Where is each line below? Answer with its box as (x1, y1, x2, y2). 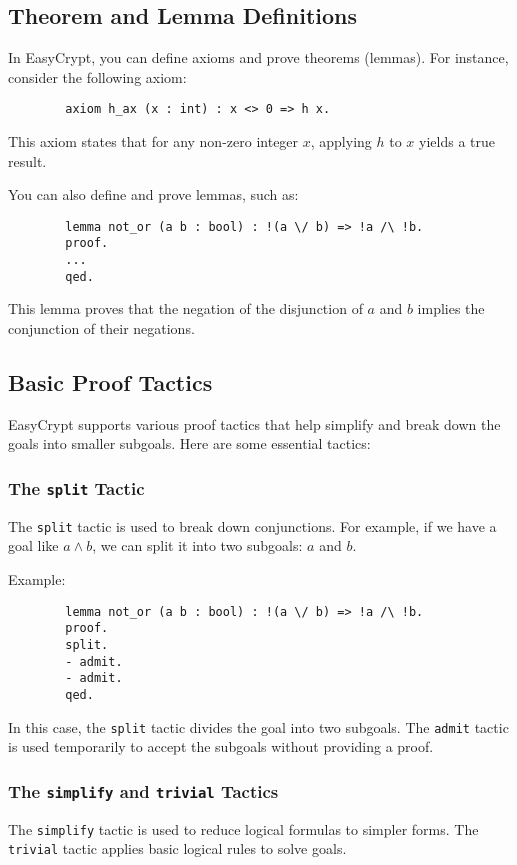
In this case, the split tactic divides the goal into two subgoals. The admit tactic (8, 716, 509, 737)
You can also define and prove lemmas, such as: (8, 184, 299, 205)
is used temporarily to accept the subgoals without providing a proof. (8, 736, 434, 757)
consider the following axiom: (8, 66, 187, 87)
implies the (417, 298, 485, 319)
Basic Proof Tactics (8, 367, 213, 398)
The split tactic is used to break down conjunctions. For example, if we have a (8, 515, 497, 536)
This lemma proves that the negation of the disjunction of (8, 298, 363, 319)
